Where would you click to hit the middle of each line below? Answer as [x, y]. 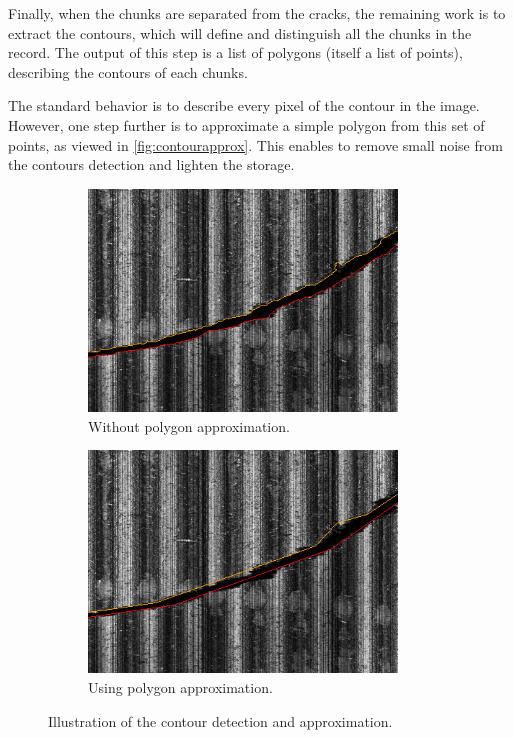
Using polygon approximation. [180, 686]
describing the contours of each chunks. [128, 71]
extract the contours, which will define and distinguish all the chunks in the [240, 32]
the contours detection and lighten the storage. [151, 164]
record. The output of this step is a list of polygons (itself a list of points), [235, 52]
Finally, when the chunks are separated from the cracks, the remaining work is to [257, 13]
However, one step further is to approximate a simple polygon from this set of [246, 124]
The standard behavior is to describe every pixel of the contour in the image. [244, 105]
